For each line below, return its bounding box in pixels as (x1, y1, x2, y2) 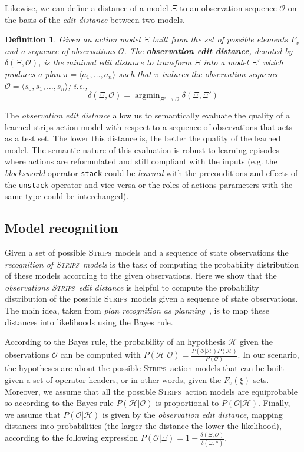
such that (118, 67, 151, 80)
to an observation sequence (180, 2, 277, 14)
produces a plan (5, 67, 61, 80)
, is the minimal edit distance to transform (38, 56, 191, 68)
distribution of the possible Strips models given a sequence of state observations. (5, 292, 298, 305)
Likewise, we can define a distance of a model (5, 2, 168, 14)
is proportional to (156, 397, 219, 409)
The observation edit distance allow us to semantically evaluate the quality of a (5, 108, 290, 121)
